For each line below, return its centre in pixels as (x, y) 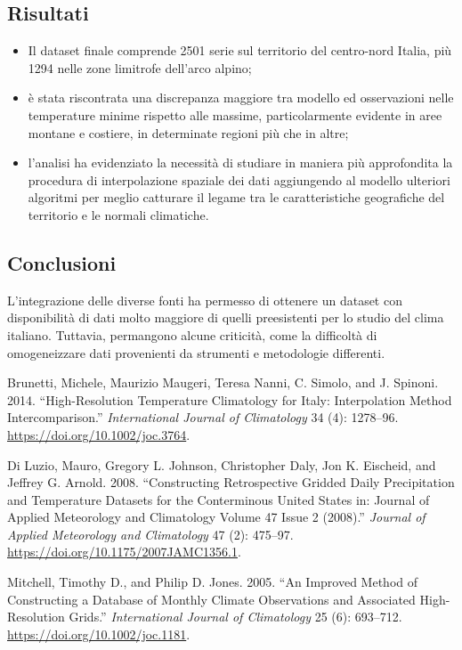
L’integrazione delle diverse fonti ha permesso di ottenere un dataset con (205, 300)
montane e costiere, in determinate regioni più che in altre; (188, 132)
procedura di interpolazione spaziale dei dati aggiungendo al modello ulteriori (239, 179)
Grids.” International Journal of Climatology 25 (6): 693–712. (235, 617)
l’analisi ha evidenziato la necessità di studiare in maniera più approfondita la (240, 162)
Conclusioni (62, 262)
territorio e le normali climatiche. (118, 214)
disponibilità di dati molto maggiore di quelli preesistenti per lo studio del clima (226, 317)
